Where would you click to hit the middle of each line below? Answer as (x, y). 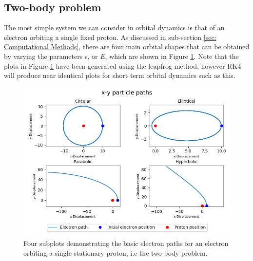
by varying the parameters (43, 56)
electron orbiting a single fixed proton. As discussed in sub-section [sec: (110, 37)
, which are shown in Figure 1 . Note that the (172, 56)
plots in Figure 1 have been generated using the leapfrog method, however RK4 (123, 65)
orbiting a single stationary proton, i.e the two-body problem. (116, 252)
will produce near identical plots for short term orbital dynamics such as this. (120, 75)
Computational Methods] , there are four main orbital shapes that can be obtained (127, 47)
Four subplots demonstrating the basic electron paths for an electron (126, 243)
